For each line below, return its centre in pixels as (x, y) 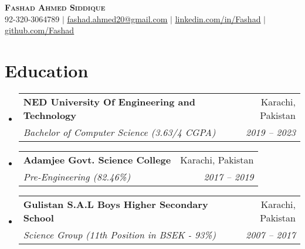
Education (47, 70)
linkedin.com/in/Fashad (218, 18)
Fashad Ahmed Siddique (55, 7)
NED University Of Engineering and (109, 101)
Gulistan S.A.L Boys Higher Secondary (116, 204)
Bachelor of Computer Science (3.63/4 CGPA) (119, 132)
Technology (50, 115)
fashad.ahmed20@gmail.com (117, 18)
